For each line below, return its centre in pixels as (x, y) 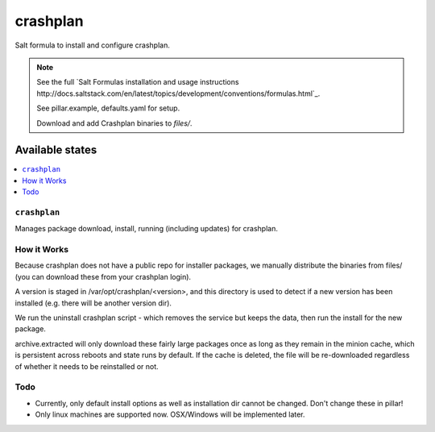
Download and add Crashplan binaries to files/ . (114, 123)
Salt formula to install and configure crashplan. (93, 45)
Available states (56, 150)
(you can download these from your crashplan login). (103, 276)
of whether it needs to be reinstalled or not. (87, 366)
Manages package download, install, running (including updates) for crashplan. (146, 229)
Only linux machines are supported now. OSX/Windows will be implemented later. (170, 414)
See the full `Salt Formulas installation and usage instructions (138, 82)
